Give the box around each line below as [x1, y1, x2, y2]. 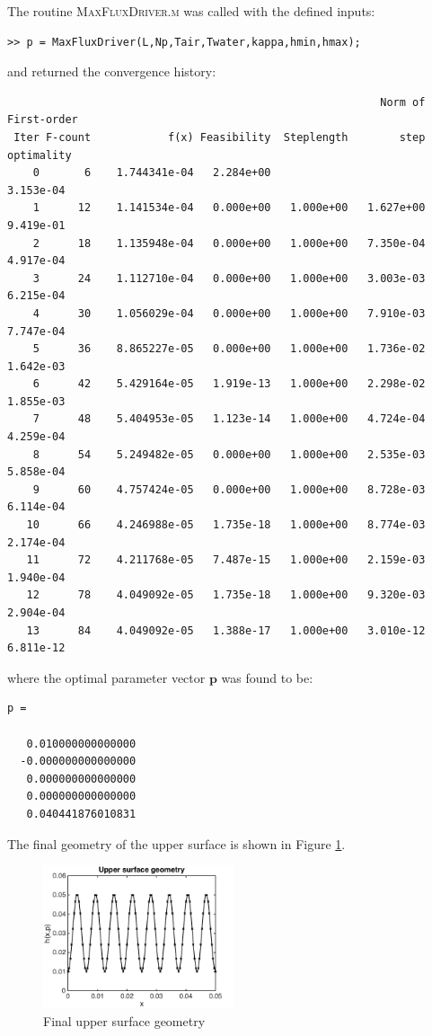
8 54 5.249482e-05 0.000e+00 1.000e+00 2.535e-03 [32, 447, 426, 461]
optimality [7, 148, 72, 162]
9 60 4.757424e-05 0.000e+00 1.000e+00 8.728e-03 [32, 483, 426, 496]
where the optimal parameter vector [7, 668, 206, 686]
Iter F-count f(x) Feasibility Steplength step [13, 130, 426, 144]
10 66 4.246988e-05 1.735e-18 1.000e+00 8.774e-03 [26, 518, 426, 532]
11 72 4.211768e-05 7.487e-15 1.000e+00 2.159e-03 [26, 553, 426, 567]
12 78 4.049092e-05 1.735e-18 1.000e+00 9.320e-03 [26, 589, 426, 602]
